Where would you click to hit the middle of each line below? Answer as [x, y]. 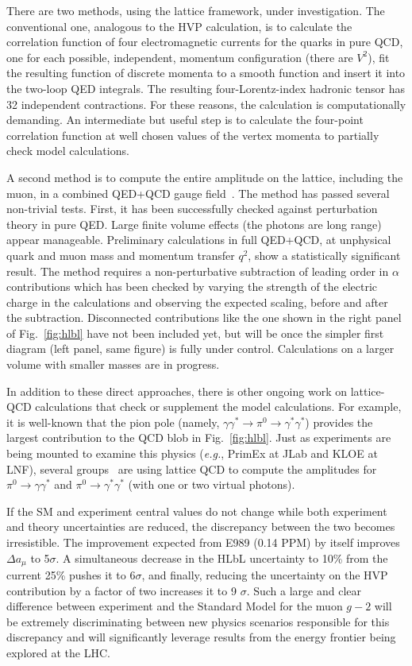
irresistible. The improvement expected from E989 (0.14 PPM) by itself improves [203, 542]
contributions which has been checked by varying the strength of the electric [192, 287]
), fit [379, 57]
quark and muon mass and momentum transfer [121, 255]
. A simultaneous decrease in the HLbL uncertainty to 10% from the [222, 558]
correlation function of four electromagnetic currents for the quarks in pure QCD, [205, 42]
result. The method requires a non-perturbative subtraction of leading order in [198, 271]
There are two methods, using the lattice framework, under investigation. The [196, 10]
